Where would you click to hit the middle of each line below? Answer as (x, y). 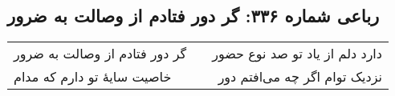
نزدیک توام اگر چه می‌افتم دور (300, 77)
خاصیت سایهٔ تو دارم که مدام (93, 77)
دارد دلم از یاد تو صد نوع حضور (297, 54)
